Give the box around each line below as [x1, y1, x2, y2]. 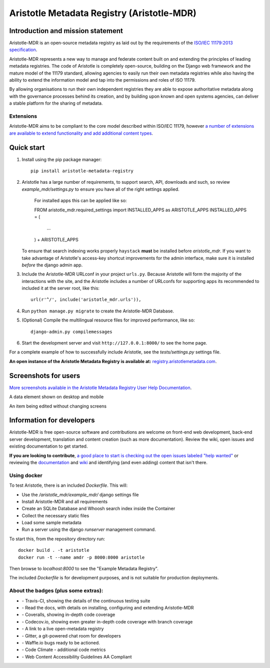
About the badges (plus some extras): [9, 587, 103, 594]
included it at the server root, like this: [21, 285, 100, 291]
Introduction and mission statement [9, 27, 123, 35]
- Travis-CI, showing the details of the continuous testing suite [21, 597, 150, 603]
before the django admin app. [21, 262, 83, 268]
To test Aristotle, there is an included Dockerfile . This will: [9, 482, 128, 488]
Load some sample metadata [21, 520, 82, 526]
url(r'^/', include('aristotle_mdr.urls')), [30, 297, 142, 302]
